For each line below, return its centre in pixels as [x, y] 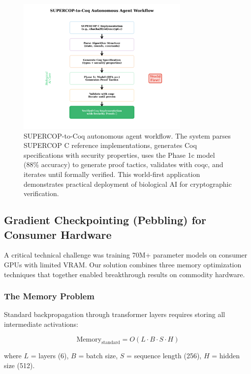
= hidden [226, 356]
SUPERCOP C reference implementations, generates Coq [110, 145]
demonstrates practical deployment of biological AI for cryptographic [128, 184]
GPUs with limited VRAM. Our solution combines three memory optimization [123, 264]
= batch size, [98, 356]
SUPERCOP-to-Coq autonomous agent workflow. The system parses [127, 135]
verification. [41, 193]
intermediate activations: [41, 324]
